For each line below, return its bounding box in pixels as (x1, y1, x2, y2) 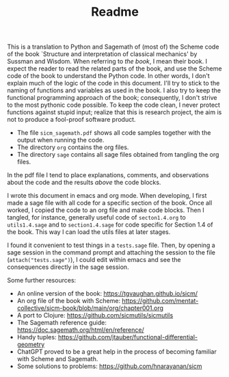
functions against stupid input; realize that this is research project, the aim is (7, 108, 222, 116)
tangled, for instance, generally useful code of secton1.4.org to (7, 213, 186, 222)
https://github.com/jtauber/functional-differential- (57, 333, 198, 341)
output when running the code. (16, 136, 105, 144)
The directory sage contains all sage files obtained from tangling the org (16, 151, 219, 159)
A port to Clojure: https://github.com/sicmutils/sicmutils (16, 311, 174, 320)
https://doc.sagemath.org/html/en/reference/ (16, 326, 145, 334)
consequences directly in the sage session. (7, 263, 129, 271)
